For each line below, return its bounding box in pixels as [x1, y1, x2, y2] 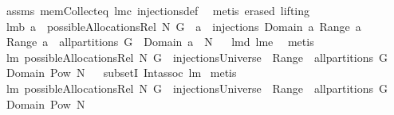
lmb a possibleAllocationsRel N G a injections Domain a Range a [6, 17, 361, 34]
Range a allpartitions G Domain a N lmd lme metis [6, 33, 314, 50]
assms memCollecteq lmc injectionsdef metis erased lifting [6, 2, 310, 18]
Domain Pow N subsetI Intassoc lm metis [6, 64, 237, 81]
